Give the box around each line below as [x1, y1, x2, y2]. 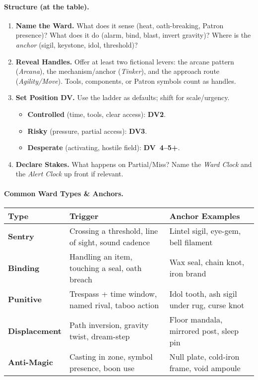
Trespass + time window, [69, 287, 157, 299]
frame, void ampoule [169, 362, 241, 374]
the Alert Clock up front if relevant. [15, 168, 124, 179]
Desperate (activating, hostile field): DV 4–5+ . [27, 142, 180, 153]
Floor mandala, [169, 313, 223, 325]
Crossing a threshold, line [69, 224, 158, 236]
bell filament [169, 236, 213, 248]
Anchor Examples [169, 210, 240, 221]
